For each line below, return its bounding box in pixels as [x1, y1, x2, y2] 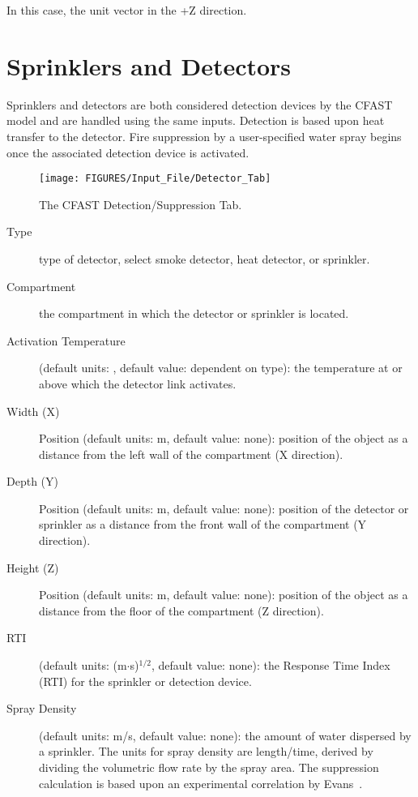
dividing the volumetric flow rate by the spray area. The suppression [39, 759, 379, 775]
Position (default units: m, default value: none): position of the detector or [39, 499, 409, 516]
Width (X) [6, 402, 60, 419]
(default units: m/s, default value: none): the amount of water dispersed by [39, 726, 412, 743]
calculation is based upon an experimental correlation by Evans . [39, 774, 363, 791]
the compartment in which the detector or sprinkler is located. [39, 305, 349, 322]
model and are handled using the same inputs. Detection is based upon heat [6, 112, 385, 129]
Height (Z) [6, 559, 59, 576]
